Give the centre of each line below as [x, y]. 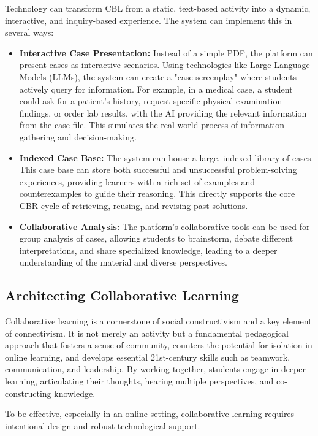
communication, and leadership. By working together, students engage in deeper [155, 369]
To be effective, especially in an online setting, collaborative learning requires [150, 414]
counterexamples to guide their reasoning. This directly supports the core [157, 193]
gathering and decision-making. [78, 136]
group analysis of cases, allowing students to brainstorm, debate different [156, 238]
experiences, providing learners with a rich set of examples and [137, 181]
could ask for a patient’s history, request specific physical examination [151, 101]
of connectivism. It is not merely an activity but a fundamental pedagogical [147, 333]
